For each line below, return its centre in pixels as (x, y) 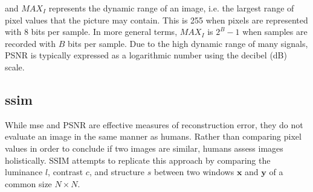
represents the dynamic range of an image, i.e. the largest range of (171, 8)
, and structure (117, 172)
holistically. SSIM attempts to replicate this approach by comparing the (138, 160)
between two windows (194, 172)
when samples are (275, 32)
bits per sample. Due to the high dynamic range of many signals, (188, 43)
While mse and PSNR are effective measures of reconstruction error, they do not (154, 124)
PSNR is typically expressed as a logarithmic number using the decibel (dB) (146, 55)
